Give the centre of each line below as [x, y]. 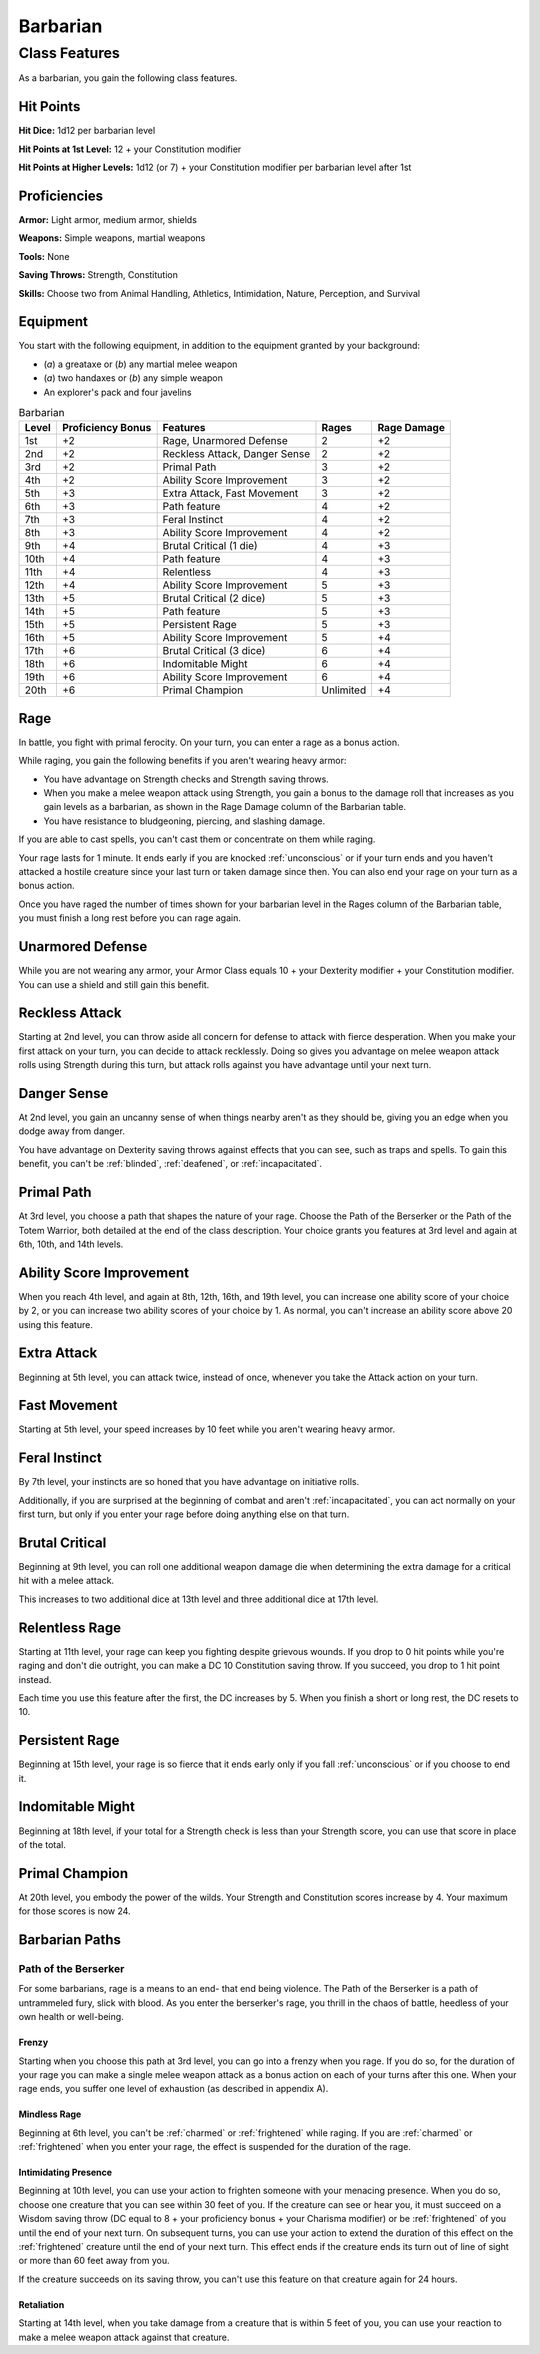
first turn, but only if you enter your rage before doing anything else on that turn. [184, 1514]
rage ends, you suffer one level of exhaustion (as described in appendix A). [173, 2089]
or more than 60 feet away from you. [94, 2261]
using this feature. [56, 1324]
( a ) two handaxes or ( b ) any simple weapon [133, 378]
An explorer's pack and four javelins [117, 392]
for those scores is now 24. [74, 1911]
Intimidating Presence [65, 2172]
